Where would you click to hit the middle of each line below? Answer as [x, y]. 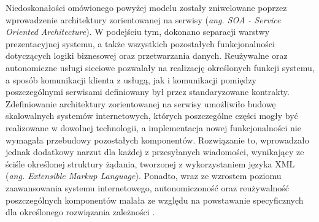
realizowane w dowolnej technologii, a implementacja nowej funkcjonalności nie [153, 127]
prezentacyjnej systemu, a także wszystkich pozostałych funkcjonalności [140, 43]
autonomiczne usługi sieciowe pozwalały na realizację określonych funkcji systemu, [160, 67]
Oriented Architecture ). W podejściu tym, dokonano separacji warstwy [138, 32]
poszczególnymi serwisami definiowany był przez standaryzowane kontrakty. [148, 92]
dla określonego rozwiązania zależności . [80, 212]
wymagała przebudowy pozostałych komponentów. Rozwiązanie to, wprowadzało [157, 140]
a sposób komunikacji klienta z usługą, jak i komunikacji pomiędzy [131, 79]
